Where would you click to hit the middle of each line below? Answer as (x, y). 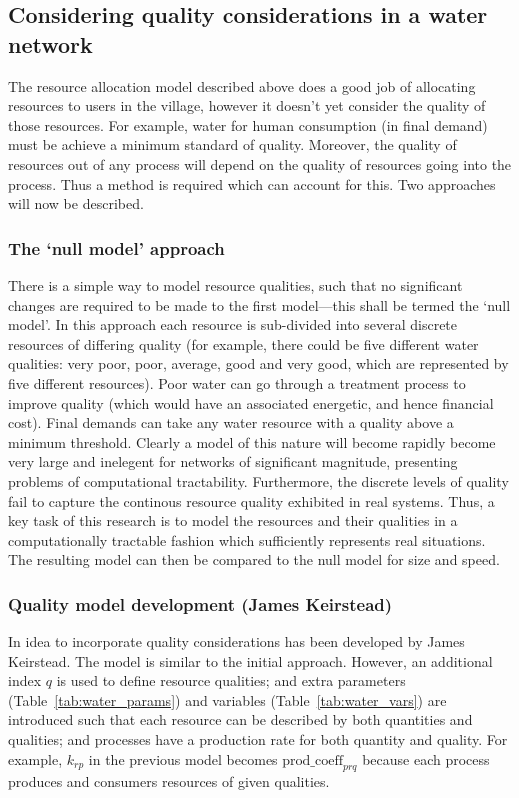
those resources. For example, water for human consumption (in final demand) (248, 124)
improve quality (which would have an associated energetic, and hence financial (251, 402)
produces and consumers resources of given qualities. (169, 781)
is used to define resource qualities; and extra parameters (231, 680)
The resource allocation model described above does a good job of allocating (242, 85)
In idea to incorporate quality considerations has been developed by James (236, 641)
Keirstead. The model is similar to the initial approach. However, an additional (250, 660)
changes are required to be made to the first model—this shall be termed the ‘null (259, 304)
